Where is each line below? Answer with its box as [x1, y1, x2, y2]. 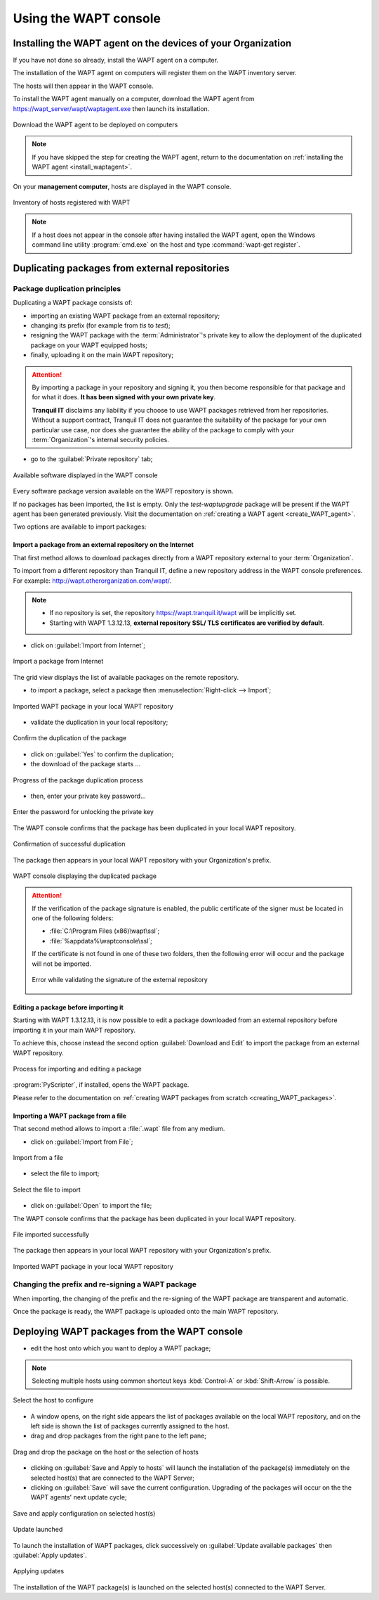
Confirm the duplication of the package [13, 734, 127, 742]
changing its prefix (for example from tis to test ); [30, 321, 171, 330]
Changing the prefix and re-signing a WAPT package [13, 1279, 197, 1289]
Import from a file [13, 1153, 63, 1161]
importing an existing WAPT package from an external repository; [30, 311, 220, 320]
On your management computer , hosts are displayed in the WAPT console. [13, 182, 232, 191]
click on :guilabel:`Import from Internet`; [30, 641, 145, 650]
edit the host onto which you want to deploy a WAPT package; [30, 1344, 211, 1353]
